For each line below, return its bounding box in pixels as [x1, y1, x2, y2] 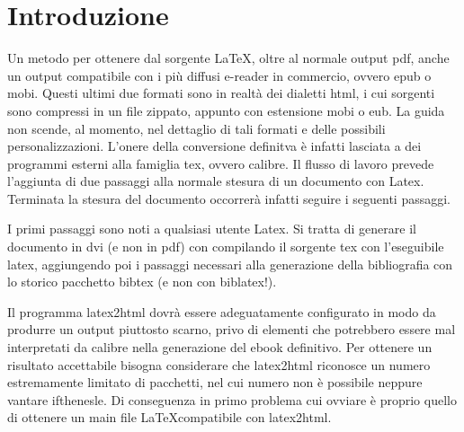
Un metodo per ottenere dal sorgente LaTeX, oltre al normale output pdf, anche [7, 48, 450, 67]
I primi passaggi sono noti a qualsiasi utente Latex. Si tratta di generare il [7, 219, 416, 238]
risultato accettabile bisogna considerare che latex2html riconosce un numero [7, 355, 431, 374]
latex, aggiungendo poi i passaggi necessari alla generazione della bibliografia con [7, 254, 453, 273]
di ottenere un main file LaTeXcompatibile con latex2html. [7, 408, 332, 427]
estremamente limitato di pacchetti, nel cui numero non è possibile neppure [7, 373, 423, 392]
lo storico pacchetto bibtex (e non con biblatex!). [7, 272, 277, 291]
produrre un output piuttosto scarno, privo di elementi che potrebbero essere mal [7, 320, 456, 339]
